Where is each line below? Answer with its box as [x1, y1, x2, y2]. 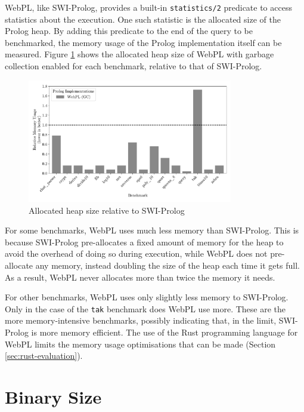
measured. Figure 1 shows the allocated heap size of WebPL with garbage [5, 48, 274, 60]
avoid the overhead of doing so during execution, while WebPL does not [5, 247, 268, 260]
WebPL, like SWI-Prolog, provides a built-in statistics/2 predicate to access [5, 1, 292, 13]
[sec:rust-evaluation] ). [5, 349, 83, 362]
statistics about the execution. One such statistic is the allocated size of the [5, 13, 281, 25]
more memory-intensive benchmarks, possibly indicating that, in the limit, [5, 314, 277, 327]
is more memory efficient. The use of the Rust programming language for [31, 326, 298, 338]
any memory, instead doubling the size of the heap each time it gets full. [35, 259, 300, 271]
